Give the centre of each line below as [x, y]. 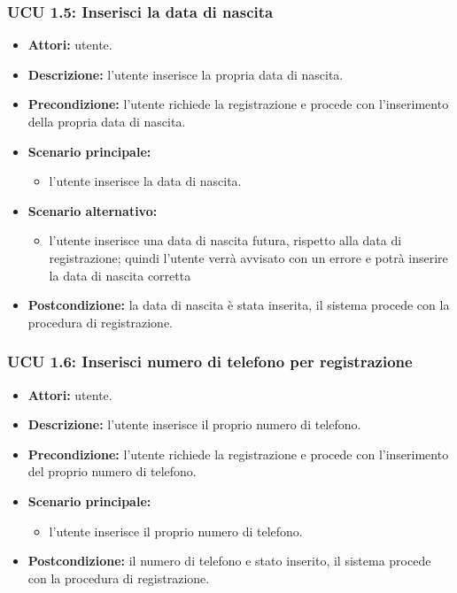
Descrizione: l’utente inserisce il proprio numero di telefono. [194, 424]
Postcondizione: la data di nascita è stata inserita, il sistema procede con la [239, 305]
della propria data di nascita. [107, 121]
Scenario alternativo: [93, 210]
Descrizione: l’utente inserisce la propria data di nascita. [186, 74]
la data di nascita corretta [120, 275]
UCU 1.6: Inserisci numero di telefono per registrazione [210, 362]
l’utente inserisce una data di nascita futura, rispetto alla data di [225, 240]
